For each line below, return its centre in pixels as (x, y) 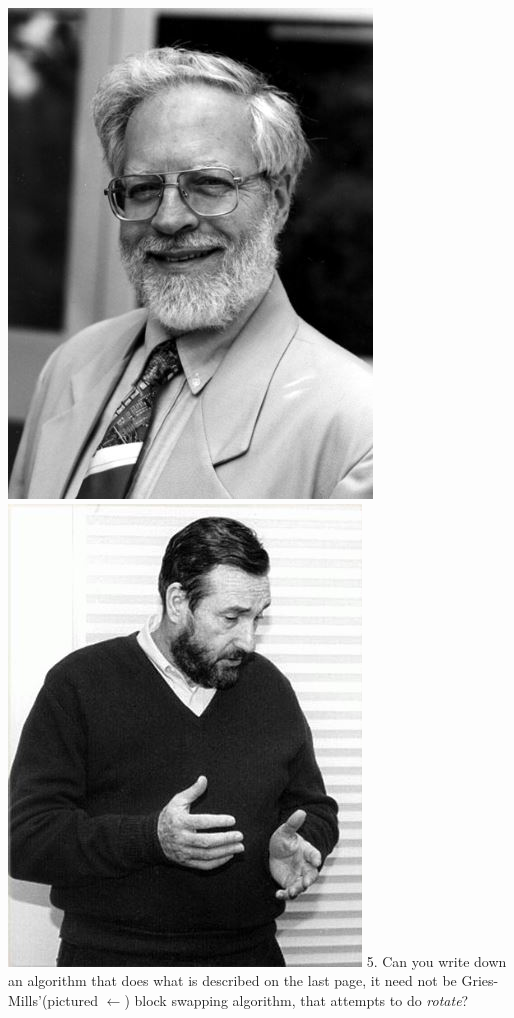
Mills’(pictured (53, 999)
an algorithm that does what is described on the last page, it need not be (232, 980)
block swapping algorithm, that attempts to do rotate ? (301, 999)
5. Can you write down (436, 960)
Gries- (480, 980)
